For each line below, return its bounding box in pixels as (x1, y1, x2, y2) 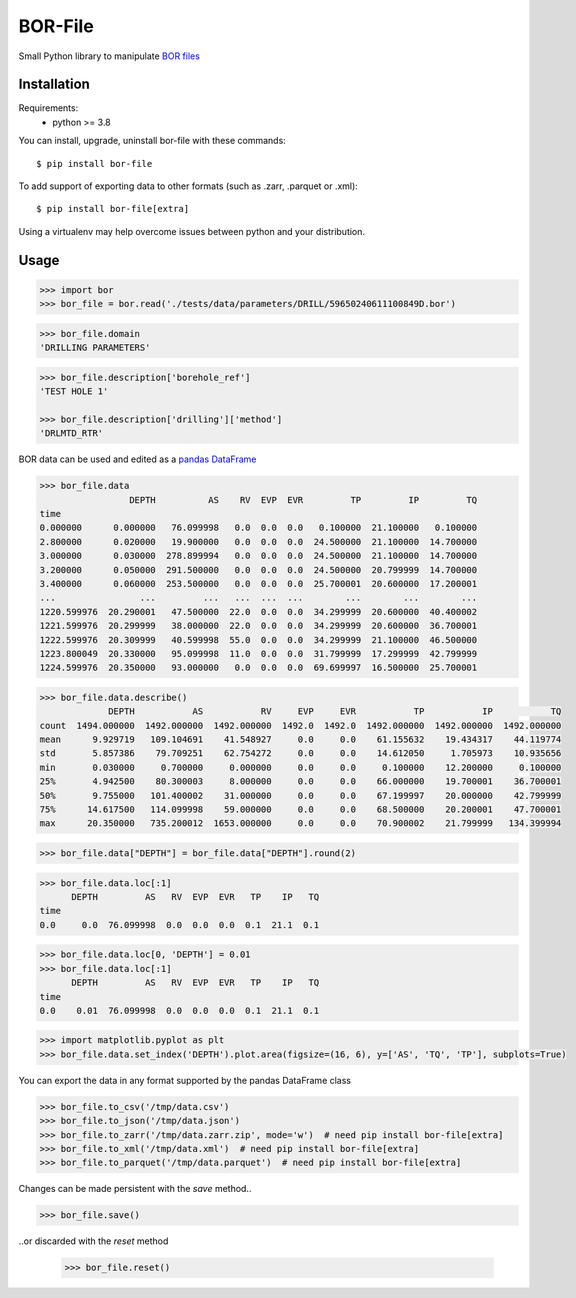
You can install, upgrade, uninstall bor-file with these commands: (18, 135, 287, 147)
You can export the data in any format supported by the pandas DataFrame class (18, 1074, 352, 1086)
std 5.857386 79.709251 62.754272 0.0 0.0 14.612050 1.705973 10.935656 (39, 748, 562, 759)
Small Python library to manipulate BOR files (18, 50, 200, 62)
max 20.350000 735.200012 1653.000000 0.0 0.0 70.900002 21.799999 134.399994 (39, 818, 562, 829)
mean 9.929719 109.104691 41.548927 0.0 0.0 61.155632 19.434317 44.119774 (39, 734, 562, 745)
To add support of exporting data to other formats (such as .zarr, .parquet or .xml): (18, 180, 359, 192)
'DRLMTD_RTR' (39, 428, 104, 439)
